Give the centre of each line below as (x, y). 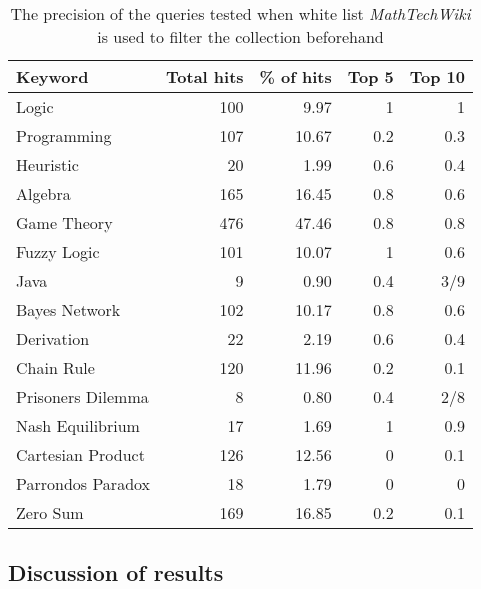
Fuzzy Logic (58, 251)
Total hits (205, 76)
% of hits (295, 76)
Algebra (43, 193)
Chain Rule (55, 367)
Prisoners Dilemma (82, 396)
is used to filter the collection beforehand (240, 36)
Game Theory (64, 222)
